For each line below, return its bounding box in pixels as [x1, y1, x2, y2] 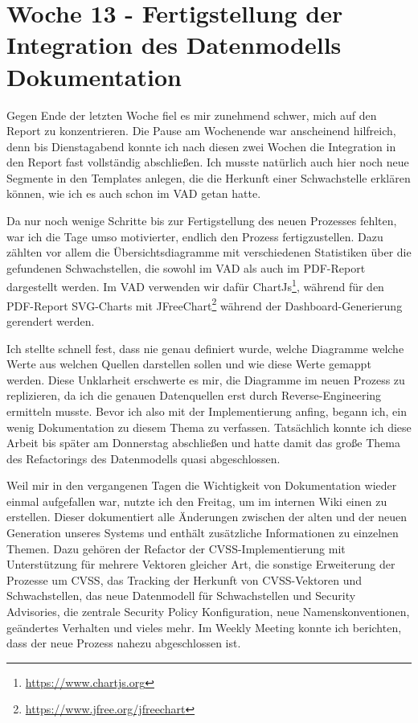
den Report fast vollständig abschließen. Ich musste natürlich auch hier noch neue [6, 154, 409, 170]
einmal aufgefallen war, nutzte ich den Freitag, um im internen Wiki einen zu [6, 492, 387, 509]
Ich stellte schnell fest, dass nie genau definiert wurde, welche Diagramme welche [6, 339, 404, 356]
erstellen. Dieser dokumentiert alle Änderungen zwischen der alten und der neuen [6, 508, 408, 525]
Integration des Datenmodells [6, 28, 342, 61]
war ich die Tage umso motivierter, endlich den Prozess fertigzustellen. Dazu [6, 228, 383, 244]
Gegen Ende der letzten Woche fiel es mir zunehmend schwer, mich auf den [6, 106, 377, 123]
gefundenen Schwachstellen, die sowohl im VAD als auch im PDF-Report [6, 259, 366, 276]
